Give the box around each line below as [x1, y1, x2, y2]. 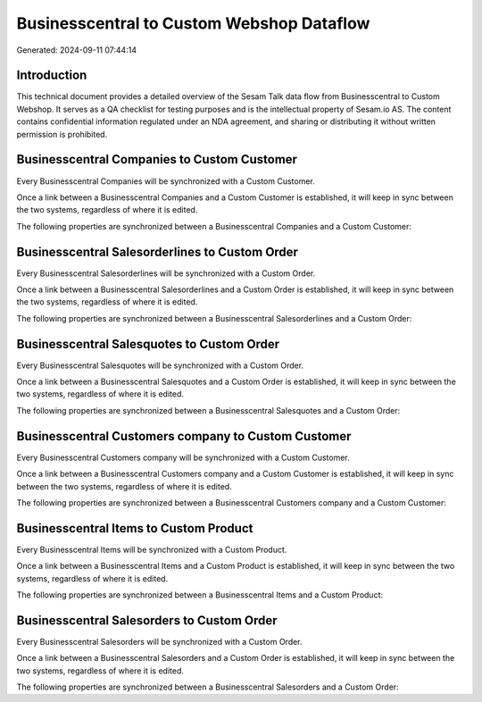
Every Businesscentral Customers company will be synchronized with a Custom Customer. [16, 452, 350, 463]
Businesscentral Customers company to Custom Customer [16, 429, 352, 444]
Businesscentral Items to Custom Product [16, 521, 253, 536]
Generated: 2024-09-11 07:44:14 [16, 45, 137, 55]
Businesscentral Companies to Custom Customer [16, 152, 298, 167]
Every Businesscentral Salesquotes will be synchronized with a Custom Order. [16, 360, 303, 371]
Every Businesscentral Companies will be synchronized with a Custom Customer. [16, 175, 316, 187]
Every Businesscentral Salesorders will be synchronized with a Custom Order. [16, 636, 303, 647]
